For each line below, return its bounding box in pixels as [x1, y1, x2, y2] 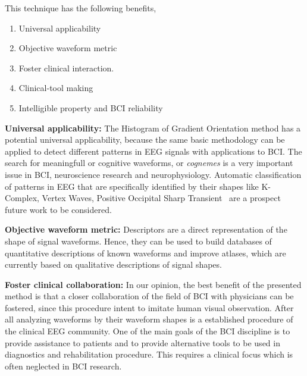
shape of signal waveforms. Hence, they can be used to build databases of [5, 234, 272, 247]
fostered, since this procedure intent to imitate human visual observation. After [5, 301, 294, 314]
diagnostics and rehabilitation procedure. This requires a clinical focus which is [5, 348, 293, 361]
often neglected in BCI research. [5, 359, 122, 372]
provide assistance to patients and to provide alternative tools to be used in [5, 336, 280, 349]
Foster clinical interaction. [18, 61, 114, 74]
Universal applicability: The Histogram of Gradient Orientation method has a [5, 121, 301, 134]
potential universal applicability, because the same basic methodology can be [5, 133, 285, 146]
